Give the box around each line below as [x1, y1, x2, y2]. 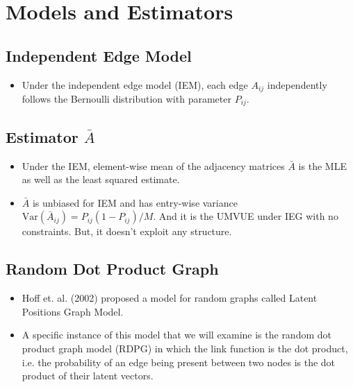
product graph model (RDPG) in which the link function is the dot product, [22, 341, 348, 356]
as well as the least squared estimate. [22, 172, 180, 187]
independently [267, 77, 327, 92]
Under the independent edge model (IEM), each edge [22, 77, 248, 92]
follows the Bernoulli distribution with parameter [22, 92, 231, 106]
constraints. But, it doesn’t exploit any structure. [22, 224, 232, 239]
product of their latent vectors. [22, 368, 154, 383]
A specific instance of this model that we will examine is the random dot [22, 327, 331, 342]
